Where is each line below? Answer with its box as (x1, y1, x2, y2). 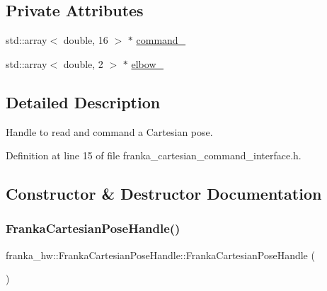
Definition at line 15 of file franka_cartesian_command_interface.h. (6, 148, 302, 163)
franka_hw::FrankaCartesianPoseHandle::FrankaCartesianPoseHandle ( (6, 247, 315, 262)
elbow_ (131, 56, 164, 71)
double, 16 (63, 33, 108, 47)
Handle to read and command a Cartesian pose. (6, 124, 213, 139)
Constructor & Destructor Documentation (6, 183, 322, 205)
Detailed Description (6, 91, 161, 113)
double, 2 (63, 56, 103, 71)
